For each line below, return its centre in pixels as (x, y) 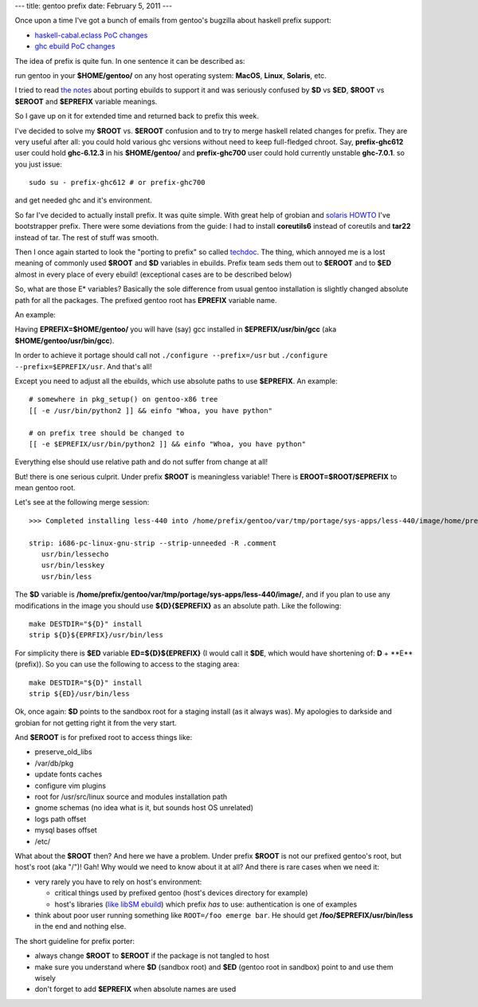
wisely (45, 977)
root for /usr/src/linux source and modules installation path (131, 797)
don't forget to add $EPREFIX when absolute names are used (135, 989)
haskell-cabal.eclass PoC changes (91, 35)
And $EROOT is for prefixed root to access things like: (104, 738)
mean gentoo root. (45, 488)
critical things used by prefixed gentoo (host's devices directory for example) (181, 893)
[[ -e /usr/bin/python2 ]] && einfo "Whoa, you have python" (151, 410)
